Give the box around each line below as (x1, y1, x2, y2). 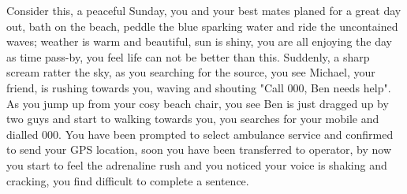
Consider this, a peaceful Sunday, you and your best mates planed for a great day (6, 2, 401, 18)
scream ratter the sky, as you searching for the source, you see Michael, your (6, 64, 375, 80)
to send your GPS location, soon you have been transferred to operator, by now (6, 141, 392, 158)
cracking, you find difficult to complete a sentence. (6, 172, 249, 188)
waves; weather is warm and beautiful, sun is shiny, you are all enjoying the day (6, 33, 392, 50)
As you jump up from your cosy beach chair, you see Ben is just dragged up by (6, 95, 389, 111)
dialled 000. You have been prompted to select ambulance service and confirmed (6, 125, 394, 142)
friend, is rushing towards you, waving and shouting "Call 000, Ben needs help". (6, 79, 391, 95)
